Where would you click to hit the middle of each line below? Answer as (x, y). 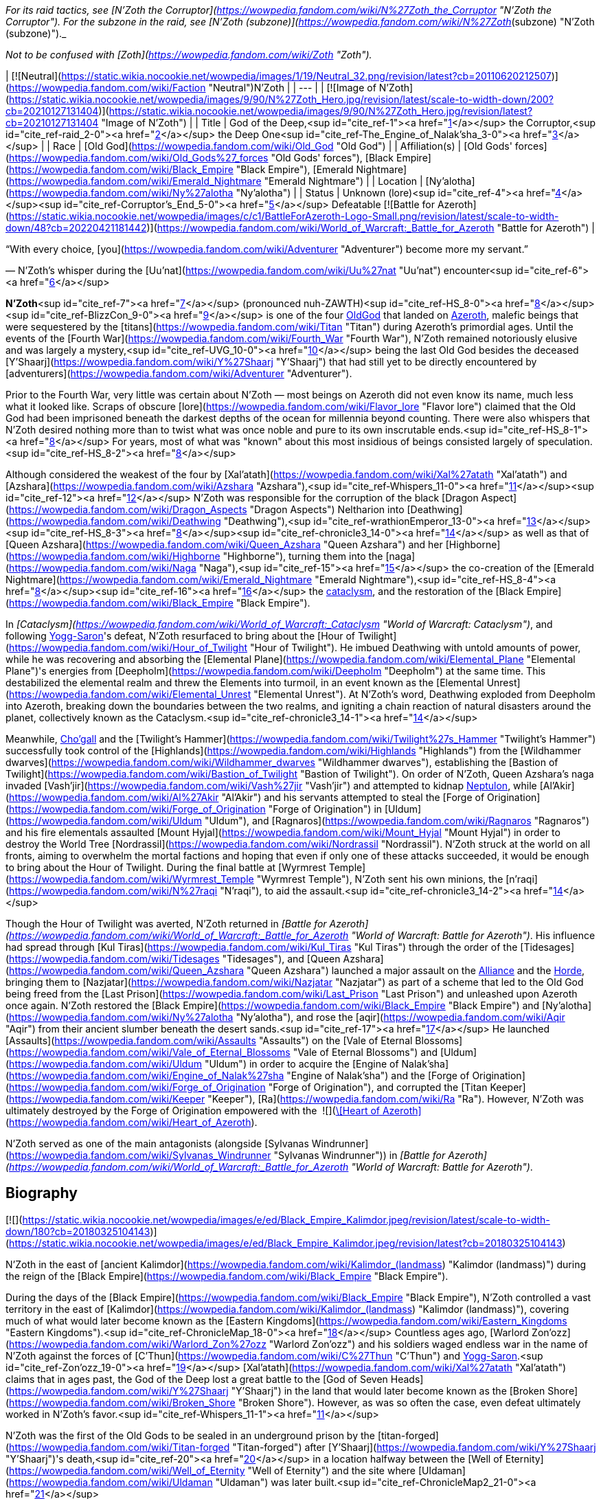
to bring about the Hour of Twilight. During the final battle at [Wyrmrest (166, 867)
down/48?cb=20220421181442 (76, 228)
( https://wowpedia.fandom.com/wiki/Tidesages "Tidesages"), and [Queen (173, 959)
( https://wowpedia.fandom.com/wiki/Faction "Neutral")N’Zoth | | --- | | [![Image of (191, 88)
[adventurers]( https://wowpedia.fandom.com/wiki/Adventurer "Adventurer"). (179, 373)
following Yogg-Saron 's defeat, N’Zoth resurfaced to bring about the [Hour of (180, 636)
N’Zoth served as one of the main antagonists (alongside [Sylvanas (157, 1143)
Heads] (407, 1379)
